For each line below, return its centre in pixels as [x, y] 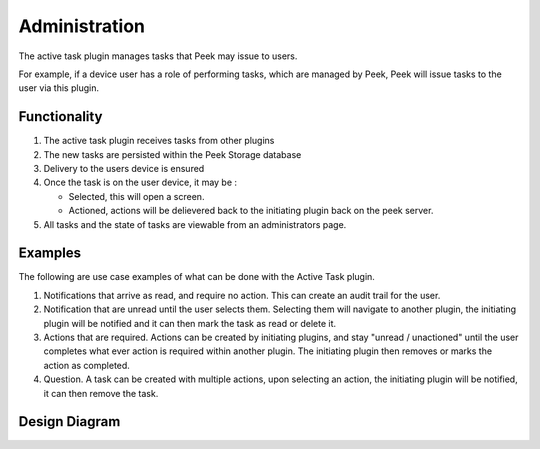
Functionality [60, 116]
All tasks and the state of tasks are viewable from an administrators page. [195, 224]
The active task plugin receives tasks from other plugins [159, 141]
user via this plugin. [59, 88]
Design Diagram [69, 421]
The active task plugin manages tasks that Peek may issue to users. [158, 56]
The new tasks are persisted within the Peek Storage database [172, 154]
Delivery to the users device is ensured [124, 169]
